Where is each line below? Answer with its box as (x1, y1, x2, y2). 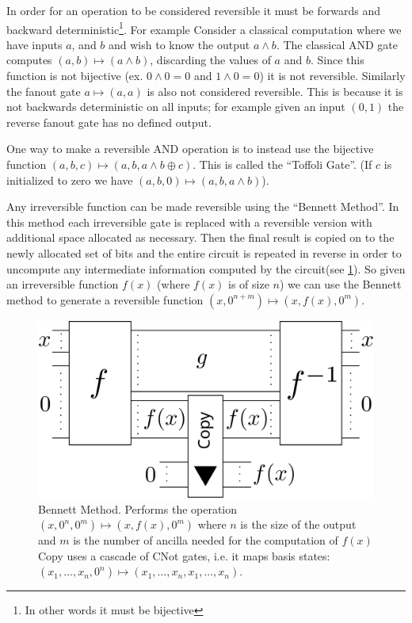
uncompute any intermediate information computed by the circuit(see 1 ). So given (6, 260, 406, 277)
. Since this (310, 52, 364, 68)
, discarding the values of (150, 52, 271, 68)
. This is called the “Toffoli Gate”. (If (193, 156, 372, 172)
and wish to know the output (109, 36, 250, 52)
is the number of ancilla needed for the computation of (73, 532, 338, 548)
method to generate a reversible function (6, 291, 204, 308)
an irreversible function (6, 276, 119, 292)
